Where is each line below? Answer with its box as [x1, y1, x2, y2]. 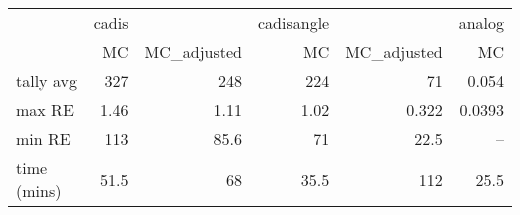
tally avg [16, 69, 77, 92]
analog [458, 11, 504, 34]
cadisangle [257, 11, 330, 34]
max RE [16, 98, 74, 121]
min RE [16, 127, 71, 150]
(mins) [16, 179, 62, 202]
